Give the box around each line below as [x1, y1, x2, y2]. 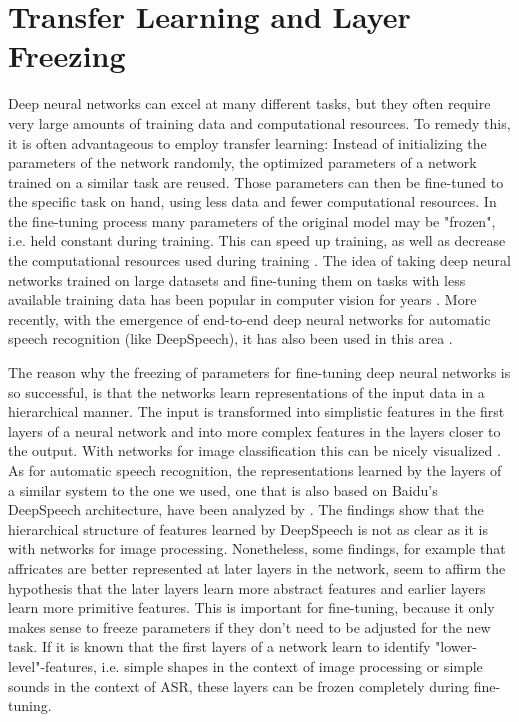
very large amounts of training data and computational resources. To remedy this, [8, 112, 511, 133]
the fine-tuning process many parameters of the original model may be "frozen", [8, 210, 496, 231]
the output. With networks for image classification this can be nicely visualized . [8, 440, 501, 461]
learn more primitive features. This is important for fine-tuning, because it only [8, 597, 495, 618]
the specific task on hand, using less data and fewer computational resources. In [8, 191, 497, 212]
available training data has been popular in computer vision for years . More [8, 289, 477, 310]
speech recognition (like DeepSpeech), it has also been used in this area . [8, 328, 453, 349]
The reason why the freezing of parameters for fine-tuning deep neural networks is [8, 362, 511, 383]
